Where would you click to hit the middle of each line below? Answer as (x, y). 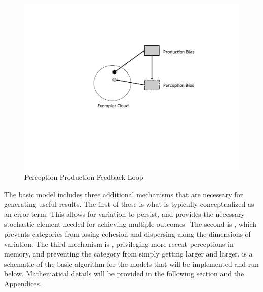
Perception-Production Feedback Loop (84, 177)
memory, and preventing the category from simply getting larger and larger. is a (128, 254)
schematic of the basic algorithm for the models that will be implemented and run (131, 263)
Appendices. (23, 284)
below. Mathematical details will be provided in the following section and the (124, 273)
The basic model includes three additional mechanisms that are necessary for (124, 194)
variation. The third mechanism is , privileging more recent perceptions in (119, 244)
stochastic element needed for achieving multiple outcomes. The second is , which (130, 224)
